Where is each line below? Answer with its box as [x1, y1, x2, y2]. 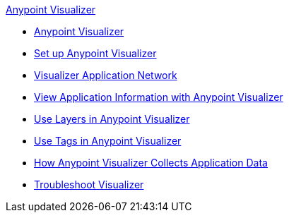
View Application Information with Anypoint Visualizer [34, 91, 283, 103]
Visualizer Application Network [34, 69, 177, 81]
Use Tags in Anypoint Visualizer [34, 135, 182, 147]
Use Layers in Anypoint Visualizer [34, 113, 190, 125]
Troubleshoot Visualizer [34, 178, 144, 190]
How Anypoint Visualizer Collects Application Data [34, 157, 268, 169]
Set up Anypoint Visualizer [34, 47, 157, 59]
